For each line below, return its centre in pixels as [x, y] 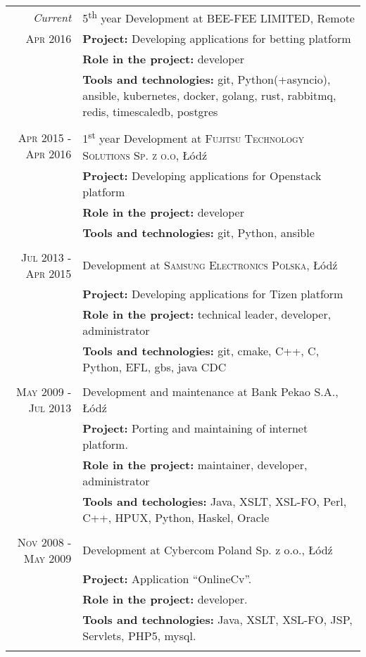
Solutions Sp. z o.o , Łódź [145, 155]
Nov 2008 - [44, 542]
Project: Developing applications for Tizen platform [213, 293]
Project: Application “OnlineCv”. [167, 578]
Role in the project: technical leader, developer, [207, 314]
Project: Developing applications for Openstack [202, 175]
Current [52, 17]
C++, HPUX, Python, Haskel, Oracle [176, 517]
